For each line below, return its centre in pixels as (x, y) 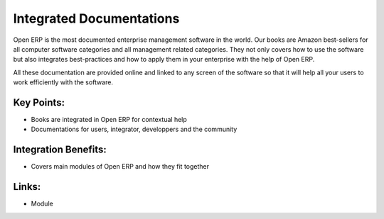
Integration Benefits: (60, 150)
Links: (27, 187)
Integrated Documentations (96, 18)
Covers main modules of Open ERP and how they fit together (120, 167)
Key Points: (39, 102)
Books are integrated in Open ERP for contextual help (109, 120)
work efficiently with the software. (63, 82)
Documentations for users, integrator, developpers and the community (134, 129)
